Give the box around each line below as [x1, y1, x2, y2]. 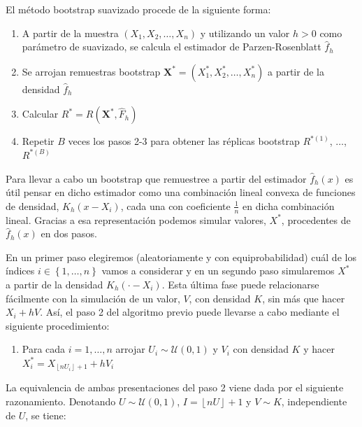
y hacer [303, 342, 335, 356]
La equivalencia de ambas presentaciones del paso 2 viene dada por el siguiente [6, 380, 344, 395]
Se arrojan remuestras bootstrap [22, 64, 161, 78]
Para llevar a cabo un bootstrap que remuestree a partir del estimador [6, 171, 307, 185]
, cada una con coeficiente [120, 198, 231, 213]
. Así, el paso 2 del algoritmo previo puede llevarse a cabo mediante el [40, 304, 340, 319]
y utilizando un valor [200, 25, 290, 40]
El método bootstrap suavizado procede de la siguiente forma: [6, 2, 271, 16]
